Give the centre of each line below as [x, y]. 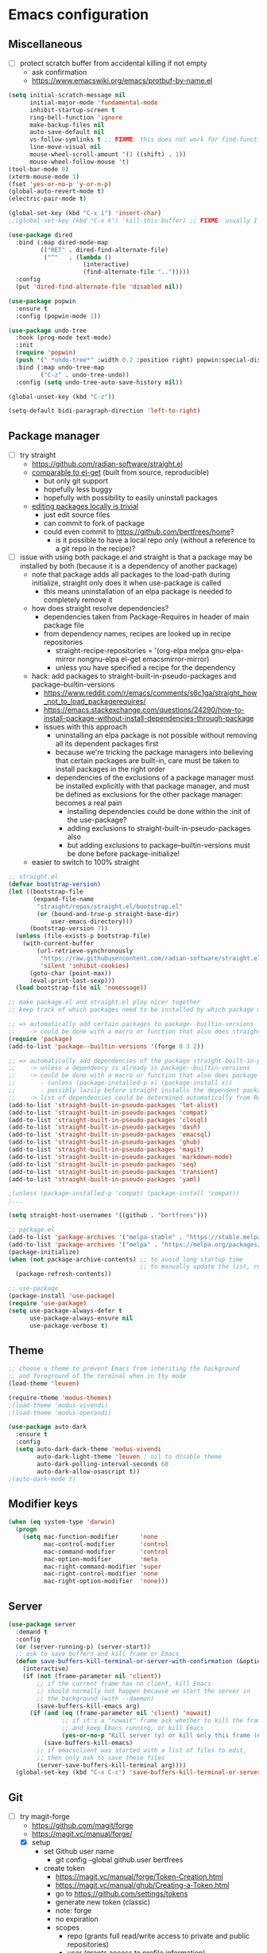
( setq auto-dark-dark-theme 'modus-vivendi [88, 1450]
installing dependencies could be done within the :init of [159, 812]
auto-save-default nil [67, 132]
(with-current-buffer [58, 944]
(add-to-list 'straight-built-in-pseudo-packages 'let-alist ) [113, 1105]
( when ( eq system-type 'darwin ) [62, 1522]
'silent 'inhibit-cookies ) [85, 965]
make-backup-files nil [67, 125]
